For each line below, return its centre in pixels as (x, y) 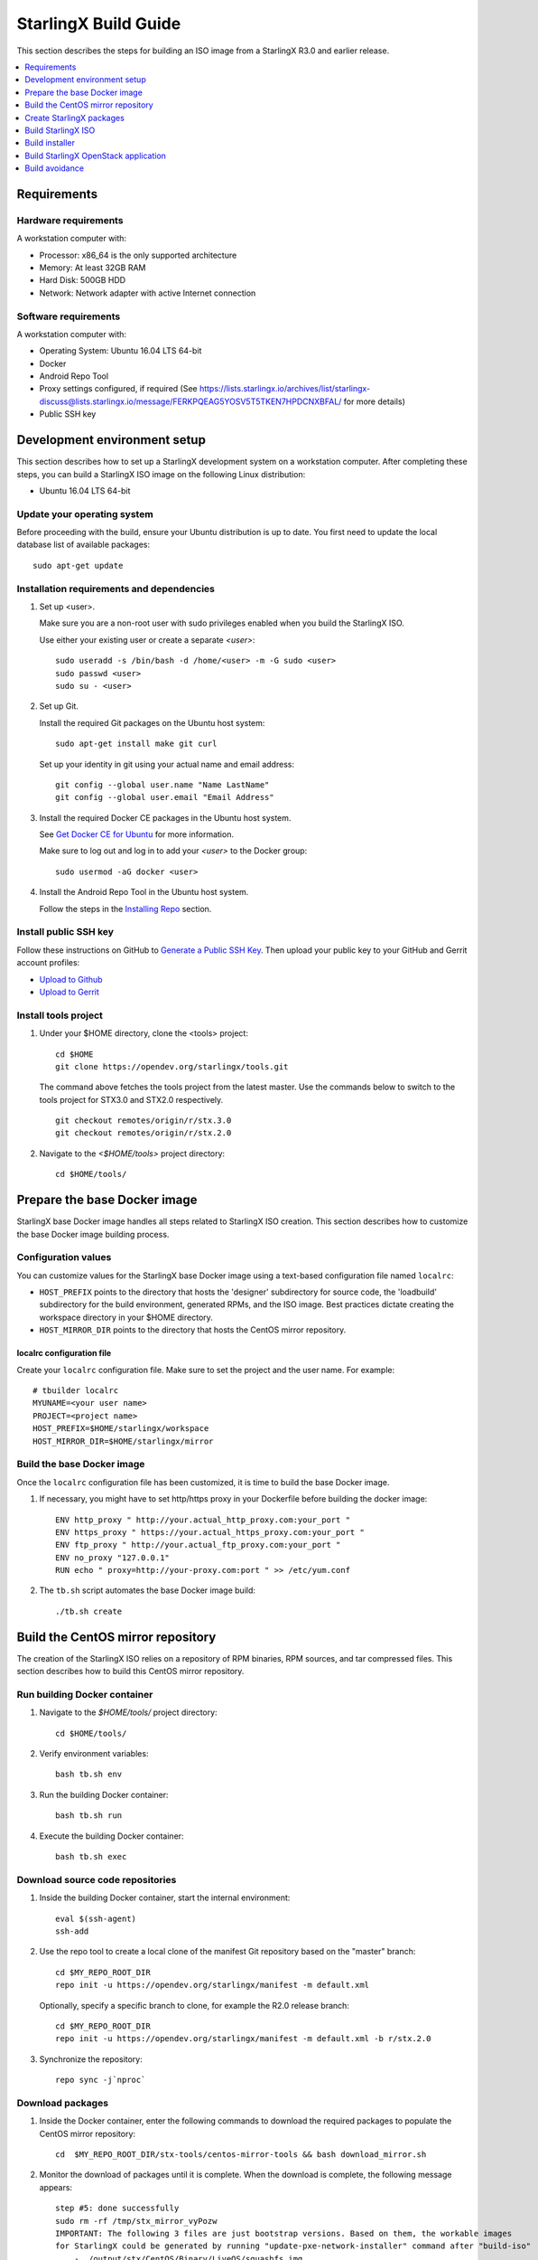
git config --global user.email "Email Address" (165, 797)
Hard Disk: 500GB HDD (83, 280)
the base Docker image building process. (93, 1234)
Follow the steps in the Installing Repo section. (125, 909)
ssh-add (72, 1931)
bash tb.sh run (89, 1816)
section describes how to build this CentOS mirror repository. (130, 1671)
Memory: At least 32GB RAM (93, 268)
